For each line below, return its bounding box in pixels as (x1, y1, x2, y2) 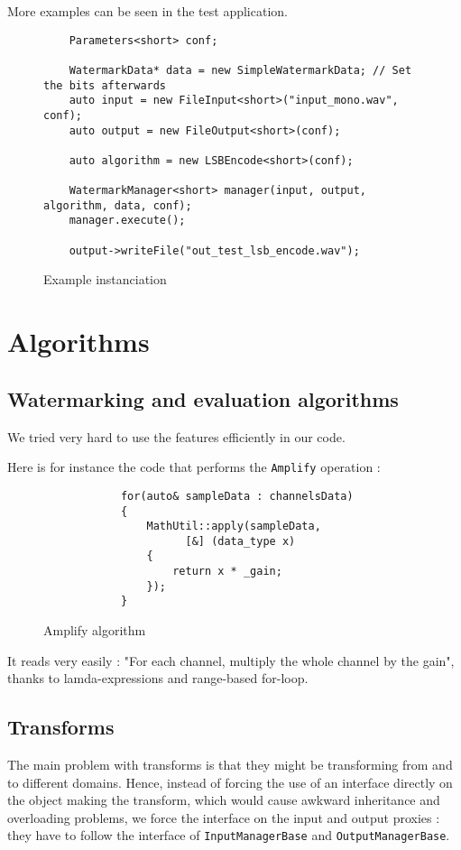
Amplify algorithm (43, 621, 146, 640)
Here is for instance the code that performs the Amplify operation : (7, 457, 381, 476)
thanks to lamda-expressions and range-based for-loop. (7, 669, 309, 688)
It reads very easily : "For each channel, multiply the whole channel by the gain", (7, 651, 455, 670)
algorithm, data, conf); (43, 199, 192, 212)
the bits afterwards (43, 79, 167, 92)
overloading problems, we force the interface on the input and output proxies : (7, 808, 440, 827)
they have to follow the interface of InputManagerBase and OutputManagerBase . (7, 826, 450, 845)
